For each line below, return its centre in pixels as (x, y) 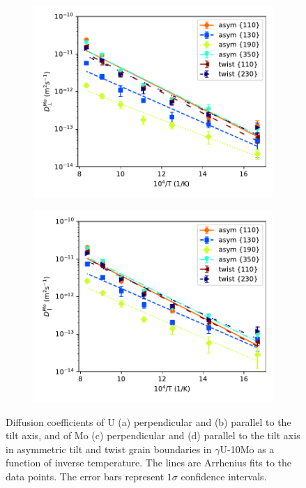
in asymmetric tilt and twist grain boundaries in (109, 449)
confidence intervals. (224, 476)
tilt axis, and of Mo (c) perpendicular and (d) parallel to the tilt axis (153, 435)
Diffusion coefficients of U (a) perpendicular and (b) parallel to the (148, 421)
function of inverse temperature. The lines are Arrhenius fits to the (149, 463)
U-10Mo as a (247, 449)
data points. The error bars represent (85, 476)
